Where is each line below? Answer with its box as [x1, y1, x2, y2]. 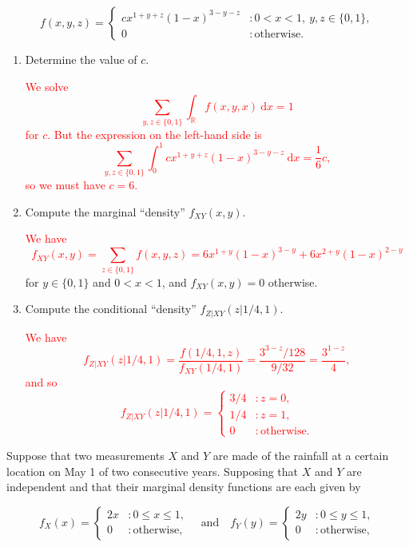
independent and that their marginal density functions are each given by [6, 478, 361, 495]
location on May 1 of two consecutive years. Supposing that [6, 462, 299, 479]
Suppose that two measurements [6, 446, 165, 463]
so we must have [25, 176, 105, 192]
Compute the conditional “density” [25, 300, 197, 317]
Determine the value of [25, 51, 137, 67]
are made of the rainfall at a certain [212, 446, 389, 463]
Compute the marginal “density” [25, 203, 185, 220]
